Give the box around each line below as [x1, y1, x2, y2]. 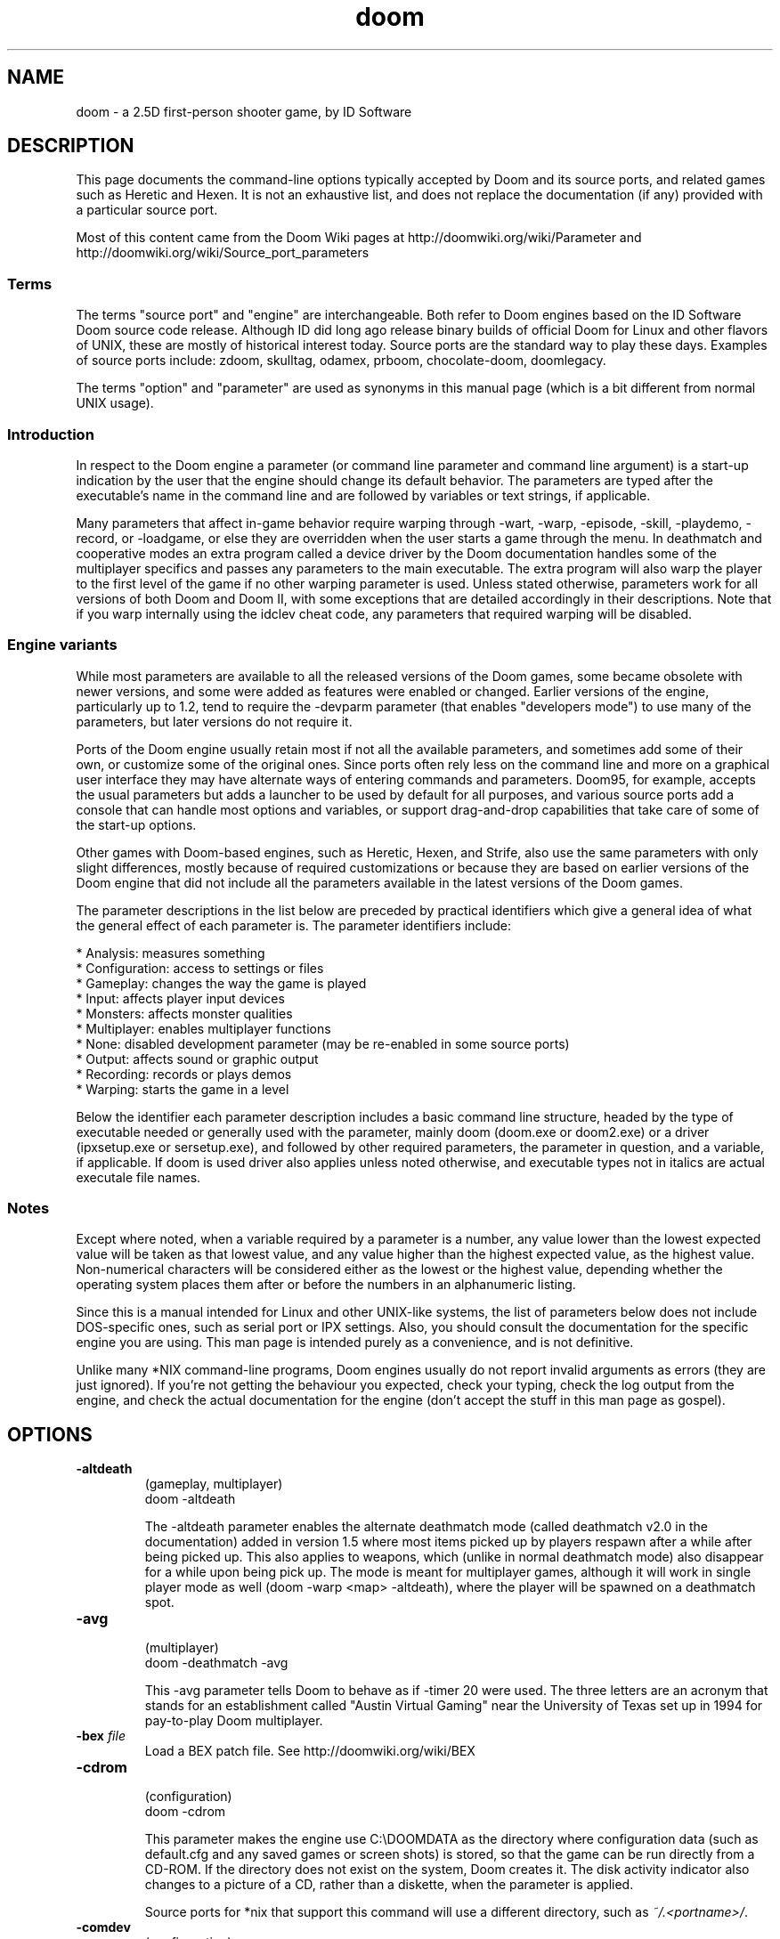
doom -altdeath [144, 1491, 236, 1507]
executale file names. [76, 1169, 201, 1185]
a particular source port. [76, 202, 218, 218]
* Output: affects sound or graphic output [76, 1051, 319, 1067]
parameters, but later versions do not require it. [76, 713, 353, 729]
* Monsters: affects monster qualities [76, 1005, 293, 1021]
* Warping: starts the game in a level [76, 1081, 289, 1097]
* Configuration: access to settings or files [76, 960, 324, 976]
